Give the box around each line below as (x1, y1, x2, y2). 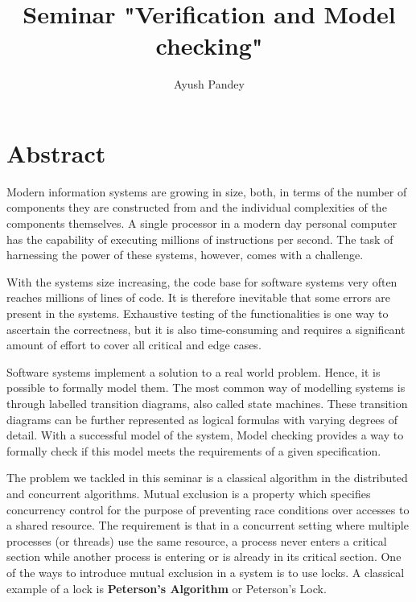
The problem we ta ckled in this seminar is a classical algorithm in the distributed (6, 469, 408, 486)
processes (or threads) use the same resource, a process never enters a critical (6, 532, 387, 549)
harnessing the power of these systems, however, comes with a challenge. (6, 246, 364, 263)
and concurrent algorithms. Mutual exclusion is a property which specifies (6, 484, 371, 501)
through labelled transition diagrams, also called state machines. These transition (6, 394, 408, 411)
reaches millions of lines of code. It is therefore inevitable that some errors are (6, 289, 391, 306)
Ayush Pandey (174, 76, 245, 93)
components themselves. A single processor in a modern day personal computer (6, 215, 397, 232)
